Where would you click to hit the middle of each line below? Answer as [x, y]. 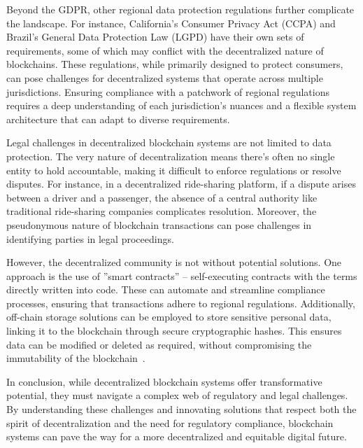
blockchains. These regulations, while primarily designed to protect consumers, [175, 64]
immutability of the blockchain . [76, 358]
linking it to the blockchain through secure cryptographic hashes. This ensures [174, 331]
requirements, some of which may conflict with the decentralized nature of [165, 50]
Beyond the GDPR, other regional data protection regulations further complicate [180, 9]
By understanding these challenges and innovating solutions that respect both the [181, 409]
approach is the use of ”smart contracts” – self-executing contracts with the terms [182, 275]
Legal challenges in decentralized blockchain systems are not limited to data [169, 142]
